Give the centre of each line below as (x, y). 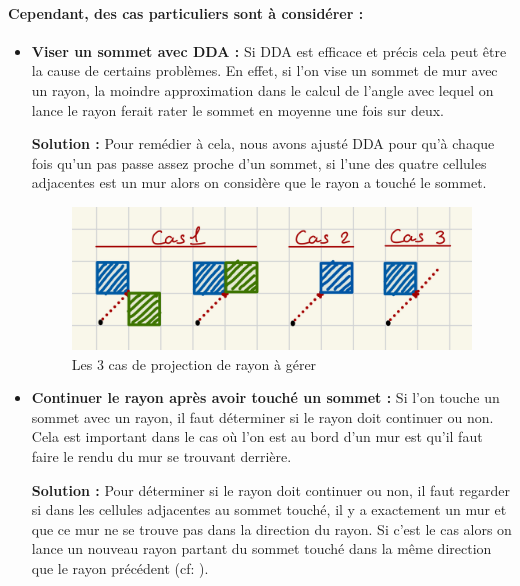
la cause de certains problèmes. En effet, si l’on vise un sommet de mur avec (264, 70)
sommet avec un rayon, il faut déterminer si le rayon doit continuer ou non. (262, 416)
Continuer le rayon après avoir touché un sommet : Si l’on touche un (265, 397)
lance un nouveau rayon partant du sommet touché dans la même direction (261, 548)
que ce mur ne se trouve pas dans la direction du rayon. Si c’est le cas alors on (271, 528)
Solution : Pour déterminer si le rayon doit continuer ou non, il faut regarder (270, 489)
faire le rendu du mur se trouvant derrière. (161, 455)
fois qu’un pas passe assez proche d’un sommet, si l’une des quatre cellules (259, 162)
